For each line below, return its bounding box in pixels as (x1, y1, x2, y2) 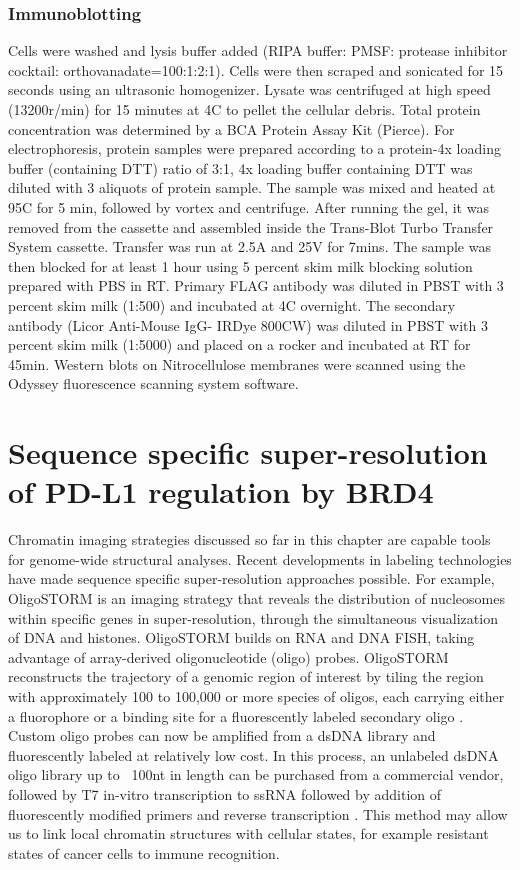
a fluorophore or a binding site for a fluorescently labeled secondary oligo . (8, 705, 464, 726)
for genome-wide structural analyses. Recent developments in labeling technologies (8, 548, 512, 569)
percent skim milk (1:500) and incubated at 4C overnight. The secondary (8, 294, 456, 315)
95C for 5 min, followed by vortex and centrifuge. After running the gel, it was (8, 196, 489, 217)
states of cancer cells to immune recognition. (8, 842, 280, 863)
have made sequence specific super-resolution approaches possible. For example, (8, 568, 495, 589)
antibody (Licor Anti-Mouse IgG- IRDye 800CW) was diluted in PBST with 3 (8, 314, 488, 335)
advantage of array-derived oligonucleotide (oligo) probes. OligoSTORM (8, 646, 449, 667)
